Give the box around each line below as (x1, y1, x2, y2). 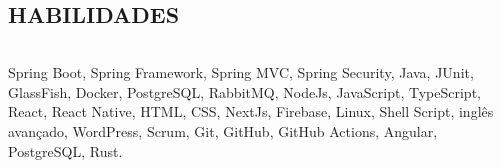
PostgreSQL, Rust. (8, 140, 123, 161)
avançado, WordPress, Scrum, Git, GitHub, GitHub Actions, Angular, (8, 120, 438, 141)
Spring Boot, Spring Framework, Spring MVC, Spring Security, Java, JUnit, (8, 62, 474, 83)
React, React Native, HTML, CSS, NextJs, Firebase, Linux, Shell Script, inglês (8, 101, 494, 122)
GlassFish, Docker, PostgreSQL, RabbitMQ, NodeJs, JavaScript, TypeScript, (8, 81, 481, 102)
